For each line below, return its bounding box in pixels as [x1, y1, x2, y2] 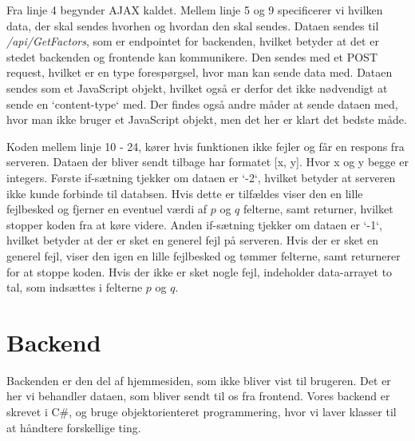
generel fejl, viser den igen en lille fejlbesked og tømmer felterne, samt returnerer [6, 247, 401, 264]
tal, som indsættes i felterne [6, 279, 143, 296]
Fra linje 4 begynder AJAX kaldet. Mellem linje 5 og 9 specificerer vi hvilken [6, 2, 383, 18]
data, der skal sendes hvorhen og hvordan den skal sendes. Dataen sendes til [6, 17, 379, 34]
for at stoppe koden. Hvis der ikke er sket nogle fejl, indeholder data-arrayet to [6, 263, 393, 280]
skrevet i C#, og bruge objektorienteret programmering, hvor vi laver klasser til [6, 403, 397, 419]
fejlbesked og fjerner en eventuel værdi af [6, 201, 207, 217]
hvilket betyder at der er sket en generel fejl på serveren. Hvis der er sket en [6, 232, 379, 248]
